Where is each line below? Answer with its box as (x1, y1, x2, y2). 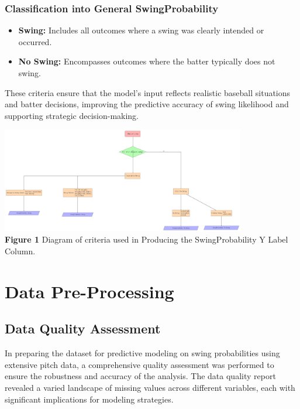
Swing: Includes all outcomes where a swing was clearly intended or (18, 24, 264, 36)
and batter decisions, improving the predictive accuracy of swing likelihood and (5, 98, 289, 110)
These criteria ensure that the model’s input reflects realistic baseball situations (5, 86, 291, 98)
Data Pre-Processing (5, 279, 174, 303)
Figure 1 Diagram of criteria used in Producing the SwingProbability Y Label (5, 233, 288, 246)
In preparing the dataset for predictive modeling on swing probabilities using (5, 347, 280, 359)
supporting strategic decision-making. (5, 109, 139, 121)
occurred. (18, 35, 52, 47)
